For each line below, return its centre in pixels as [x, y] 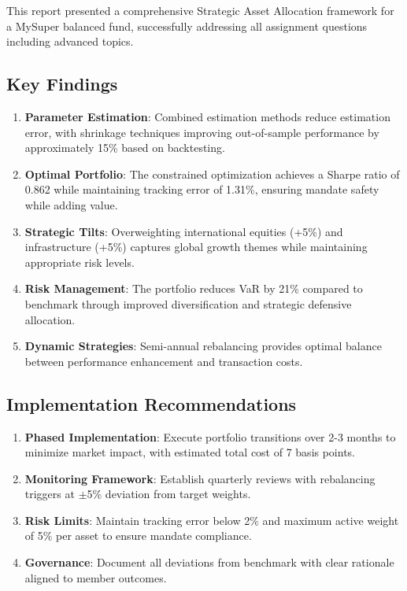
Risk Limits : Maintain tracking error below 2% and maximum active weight [212, 520]
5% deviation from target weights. [169, 494]
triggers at [50, 494]
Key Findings [62, 84]
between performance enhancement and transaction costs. [164, 361]
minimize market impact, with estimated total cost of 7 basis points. [190, 452]
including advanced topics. [70, 41]
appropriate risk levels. [80, 262]
